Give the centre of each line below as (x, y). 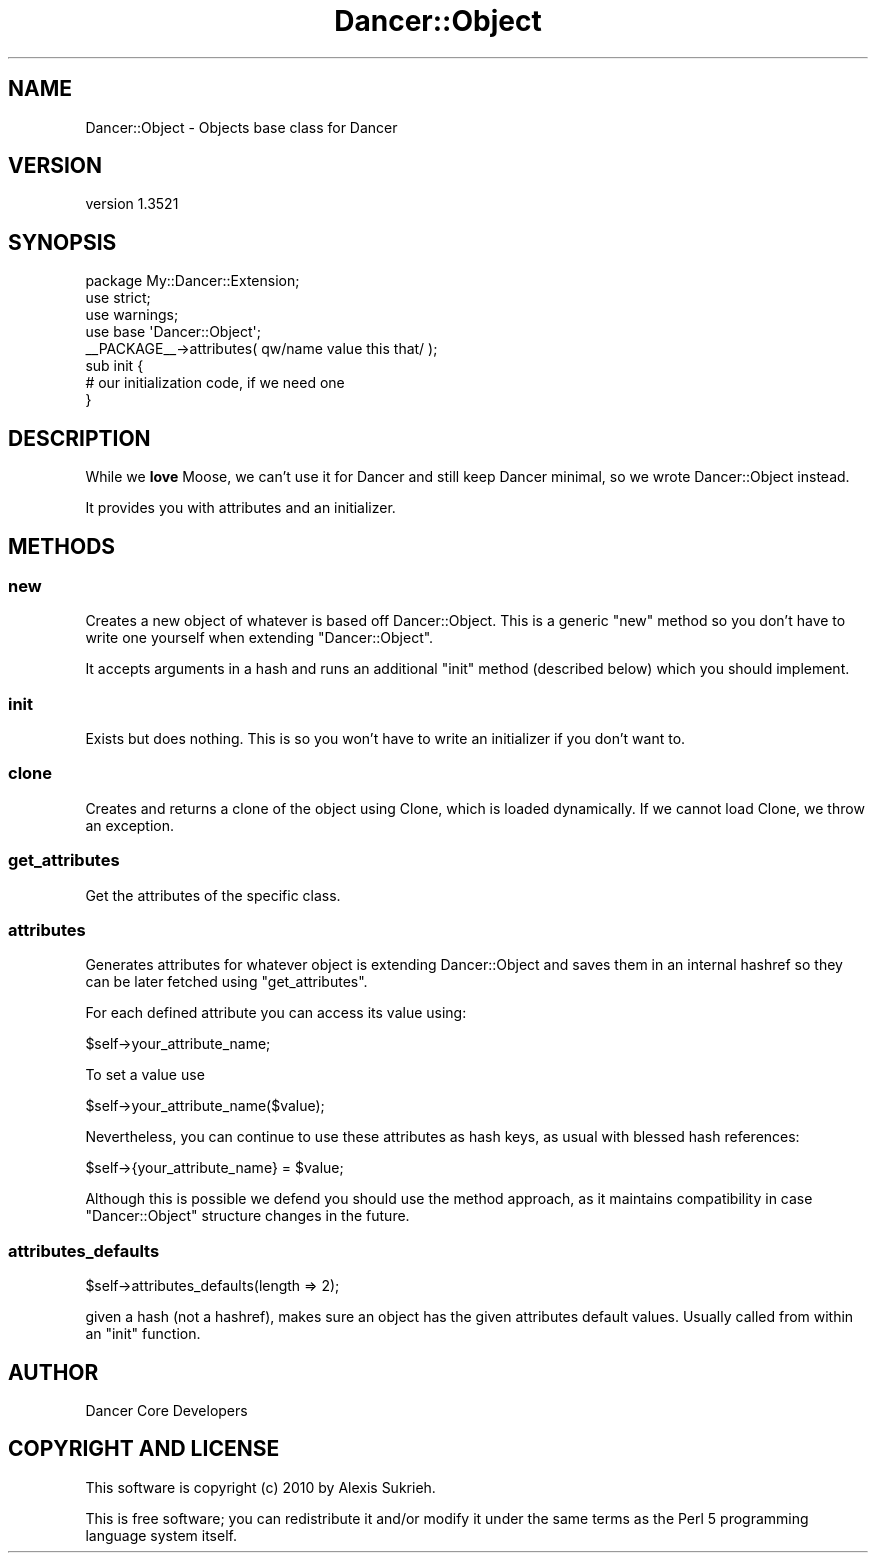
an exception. (130, 825)
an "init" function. (143, 1334)
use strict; (118, 298)
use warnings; (132, 315)
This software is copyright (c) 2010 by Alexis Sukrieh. (260, 1487)
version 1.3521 (132, 204)
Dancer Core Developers (166, 1410)
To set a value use (145, 1075)
